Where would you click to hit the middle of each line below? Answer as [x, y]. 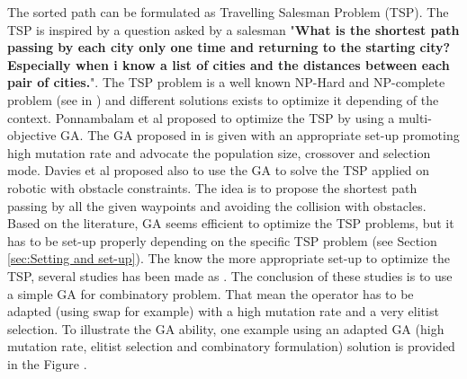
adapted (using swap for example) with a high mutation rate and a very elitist [223, 311]
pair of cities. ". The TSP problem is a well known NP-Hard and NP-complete [226, 82]
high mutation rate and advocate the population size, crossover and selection [219, 152]
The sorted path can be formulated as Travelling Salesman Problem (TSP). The [228, 12]
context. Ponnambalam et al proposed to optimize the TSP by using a [201, 117]
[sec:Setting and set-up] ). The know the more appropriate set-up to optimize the [229, 258]
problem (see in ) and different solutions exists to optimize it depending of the [223, 99]
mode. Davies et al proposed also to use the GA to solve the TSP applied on [219, 170]
